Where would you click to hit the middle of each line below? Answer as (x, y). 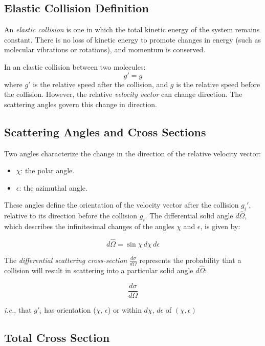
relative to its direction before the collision (71, 216)
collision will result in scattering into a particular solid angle (99, 270)
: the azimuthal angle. (53, 187)
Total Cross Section (57, 337)
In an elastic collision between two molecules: (75, 66)
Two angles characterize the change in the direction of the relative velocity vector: (132, 153)
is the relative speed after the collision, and (101, 84)
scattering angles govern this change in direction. (81, 104)
